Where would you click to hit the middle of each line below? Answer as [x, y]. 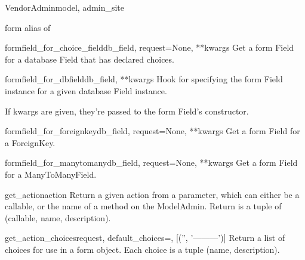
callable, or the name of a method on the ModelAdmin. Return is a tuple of [143, 206]
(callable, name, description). [58, 217]
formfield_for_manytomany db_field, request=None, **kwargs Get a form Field [151, 162]
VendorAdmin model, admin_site [65, 7]
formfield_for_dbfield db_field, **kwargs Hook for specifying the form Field [144, 79]
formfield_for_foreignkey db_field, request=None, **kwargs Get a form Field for [152, 131]
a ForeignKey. [30, 142]
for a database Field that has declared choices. [90, 59]
